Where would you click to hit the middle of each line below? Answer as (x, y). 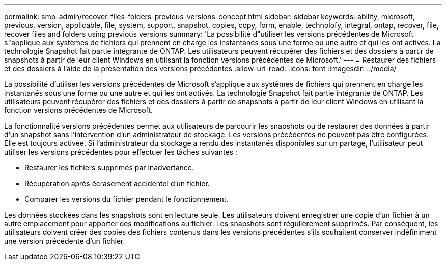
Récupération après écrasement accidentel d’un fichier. (117, 183)
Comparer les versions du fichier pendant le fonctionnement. (127, 199)
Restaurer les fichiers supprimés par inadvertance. (109, 168)
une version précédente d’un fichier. (65, 241)
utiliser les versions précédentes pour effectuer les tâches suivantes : (121, 152)
